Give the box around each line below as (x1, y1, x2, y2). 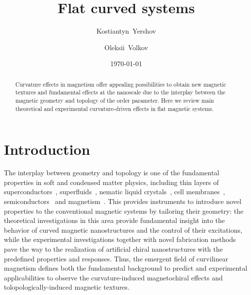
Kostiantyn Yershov (96, 26, 156, 36)
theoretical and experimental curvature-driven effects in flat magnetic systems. (15, 104, 214, 112)
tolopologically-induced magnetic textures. (4, 282, 130, 292)
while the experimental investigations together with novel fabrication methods (4, 234, 236, 244)
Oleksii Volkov (104, 42, 148, 52)
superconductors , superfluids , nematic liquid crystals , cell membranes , (4, 186, 225, 197)
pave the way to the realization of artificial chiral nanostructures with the (4, 244, 223, 254)
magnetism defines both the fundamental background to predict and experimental (4, 263, 248, 273)
